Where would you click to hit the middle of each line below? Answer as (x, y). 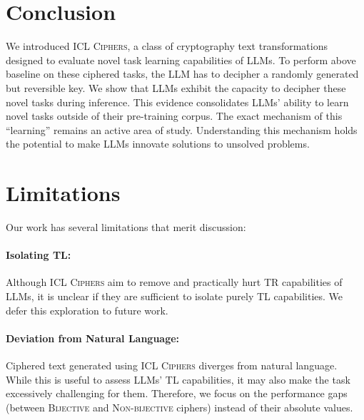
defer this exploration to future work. (87, 310)
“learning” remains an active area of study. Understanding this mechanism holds (182, 129)
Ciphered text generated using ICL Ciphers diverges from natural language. (172, 365)
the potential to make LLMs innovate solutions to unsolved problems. (158, 144)
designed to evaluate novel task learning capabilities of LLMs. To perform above (181, 60)
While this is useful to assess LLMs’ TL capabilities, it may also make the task (178, 379)
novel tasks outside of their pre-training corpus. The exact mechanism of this (174, 116)
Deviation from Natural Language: (93, 338)
